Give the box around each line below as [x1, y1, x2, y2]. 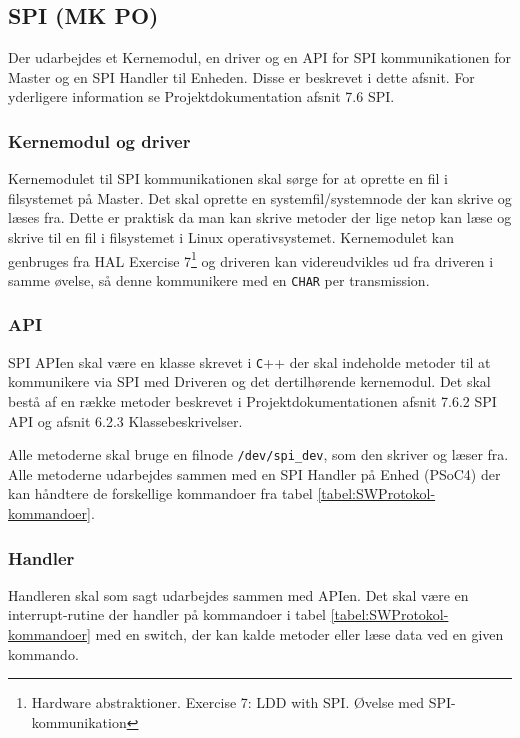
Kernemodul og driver [8, 128, 191, 153]
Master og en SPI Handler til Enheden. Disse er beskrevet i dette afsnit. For [8, 66, 475, 87]
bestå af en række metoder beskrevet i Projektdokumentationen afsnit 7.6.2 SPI [8, 390, 497, 411]
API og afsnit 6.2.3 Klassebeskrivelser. [8, 410, 243, 431]
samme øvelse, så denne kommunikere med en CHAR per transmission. [8, 269, 430, 290]
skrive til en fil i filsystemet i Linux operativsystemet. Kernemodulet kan [8, 226, 454, 247]
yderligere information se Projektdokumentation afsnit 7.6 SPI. [8, 86, 395, 107]
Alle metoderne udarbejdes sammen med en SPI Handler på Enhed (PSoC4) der [8, 463, 501, 484]
